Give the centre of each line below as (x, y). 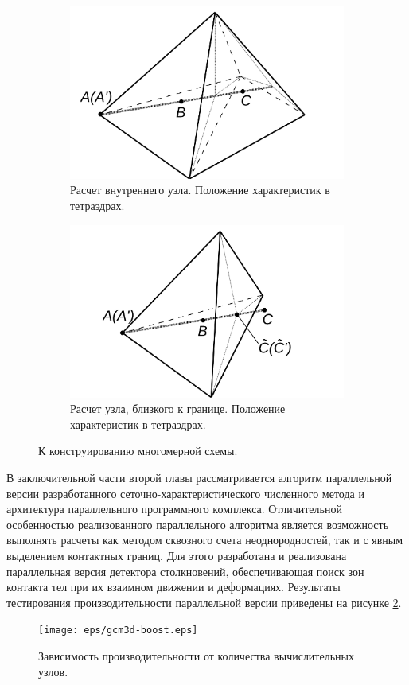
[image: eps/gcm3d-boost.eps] (118, 631)
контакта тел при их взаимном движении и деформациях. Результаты (173, 587)
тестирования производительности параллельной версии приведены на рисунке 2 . (204, 602)
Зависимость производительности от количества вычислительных (196, 655)
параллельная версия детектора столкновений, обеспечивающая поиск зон (185, 571)
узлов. (53, 671)
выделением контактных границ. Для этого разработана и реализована (177, 555)
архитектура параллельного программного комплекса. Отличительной (174, 509)
